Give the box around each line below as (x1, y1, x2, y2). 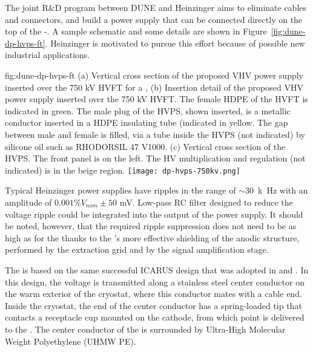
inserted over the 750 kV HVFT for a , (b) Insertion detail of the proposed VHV (5, 80, 303, 93)
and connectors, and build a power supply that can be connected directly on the (5, 13, 303, 25)
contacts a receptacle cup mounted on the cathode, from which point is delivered (5, 311, 305, 324)
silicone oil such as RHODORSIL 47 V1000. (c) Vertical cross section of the (5, 140, 286, 152)
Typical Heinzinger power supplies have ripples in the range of (5, 184, 236, 197)
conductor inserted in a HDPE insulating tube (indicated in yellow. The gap (5, 116, 288, 129)
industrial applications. (5, 48, 90, 61)
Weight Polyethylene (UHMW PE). (5, 334, 136, 347)
